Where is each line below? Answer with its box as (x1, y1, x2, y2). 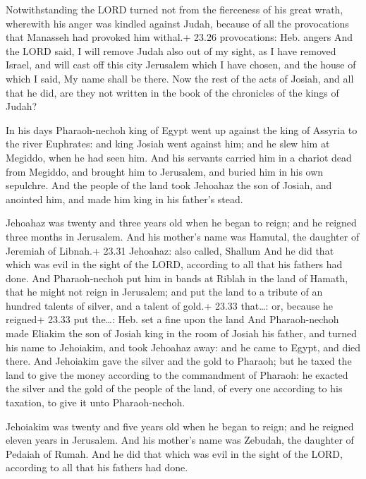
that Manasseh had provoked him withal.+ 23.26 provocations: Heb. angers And (6, 30, 353, 44)
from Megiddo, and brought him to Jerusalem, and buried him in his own (6, 164, 324, 178)
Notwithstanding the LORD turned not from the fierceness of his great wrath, (6, 2, 343, 16)
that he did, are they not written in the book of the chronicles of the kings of (6, 85, 339, 99)
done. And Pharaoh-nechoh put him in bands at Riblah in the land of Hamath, (6, 270, 348, 285)
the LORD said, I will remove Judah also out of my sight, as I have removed (6, 43, 336, 58)
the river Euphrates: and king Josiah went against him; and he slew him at (6, 136, 330, 151)
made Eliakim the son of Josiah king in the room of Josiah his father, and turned (6, 326, 358, 341)
